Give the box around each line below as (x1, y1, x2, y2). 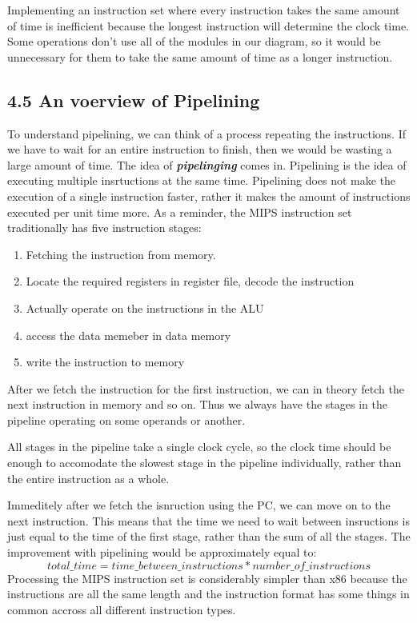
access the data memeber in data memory (26, 326, 231, 343)
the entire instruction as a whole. (7, 469, 170, 486)
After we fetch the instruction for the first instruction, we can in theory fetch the (7, 380, 404, 397)
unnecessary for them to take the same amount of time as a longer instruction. (7, 48, 393, 65)
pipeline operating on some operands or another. (7, 411, 246, 428)
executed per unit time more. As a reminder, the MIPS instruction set (7, 203, 352, 220)
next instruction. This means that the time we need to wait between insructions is (7, 512, 410, 529)
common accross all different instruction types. (7, 601, 236, 617)
